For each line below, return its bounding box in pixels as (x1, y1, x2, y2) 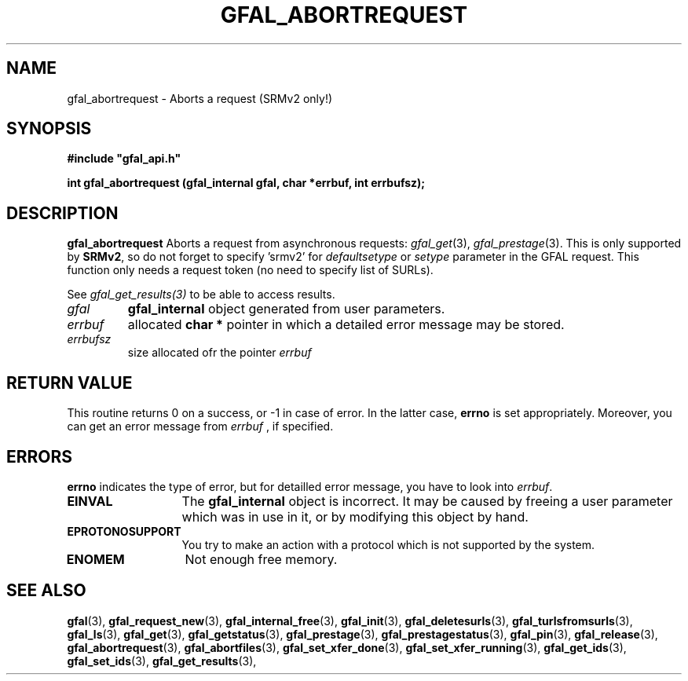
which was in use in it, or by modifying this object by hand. (181, 508, 529, 525)
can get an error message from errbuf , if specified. (67, 419, 334, 434)
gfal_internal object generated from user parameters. (127, 301, 445, 317)
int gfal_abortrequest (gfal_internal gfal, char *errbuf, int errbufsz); (67, 176, 426, 190)
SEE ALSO (6, 580, 86, 601)
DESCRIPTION (6, 203, 119, 223)
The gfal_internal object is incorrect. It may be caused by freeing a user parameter (181, 492, 673, 509)
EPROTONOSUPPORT (67, 524, 181, 538)
